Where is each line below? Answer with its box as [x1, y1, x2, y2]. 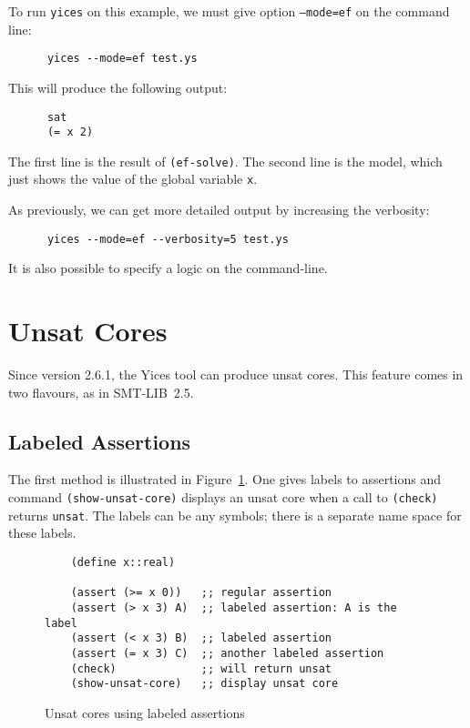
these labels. [8, 523, 77, 542]
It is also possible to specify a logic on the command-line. [8, 258, 328, 278]
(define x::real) [70, 555, 176, 569]
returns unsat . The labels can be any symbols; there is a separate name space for [8, 505, 462, 524]
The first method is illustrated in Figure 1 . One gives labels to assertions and [8, 470, 442, 489]
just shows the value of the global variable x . [8, 169, 258, 188]
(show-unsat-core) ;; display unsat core [70, 677, 339, 691]
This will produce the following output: [8, 77, 228, 96]
